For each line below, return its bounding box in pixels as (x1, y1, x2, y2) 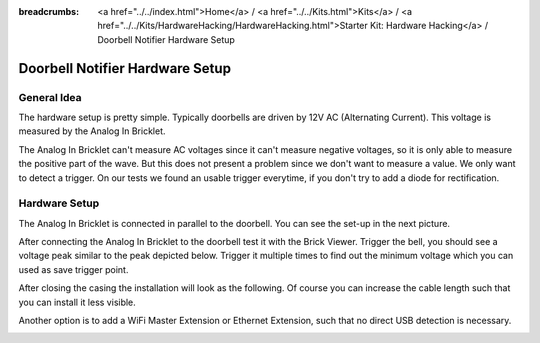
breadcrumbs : (18, 6, 80, 17)
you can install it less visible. (18, 296, 137, 308)
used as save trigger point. (18, 263, 129, 275)
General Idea (18, 90, 82, 104)
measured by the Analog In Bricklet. (18, 125, 166, 137)
